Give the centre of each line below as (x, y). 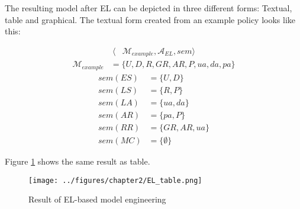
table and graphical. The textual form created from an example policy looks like (150, 19)
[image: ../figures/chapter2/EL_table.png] (115, 180)
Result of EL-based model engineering (97, 199)
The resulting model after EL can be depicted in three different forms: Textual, (149, 8)
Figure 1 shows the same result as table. (78, 161)
